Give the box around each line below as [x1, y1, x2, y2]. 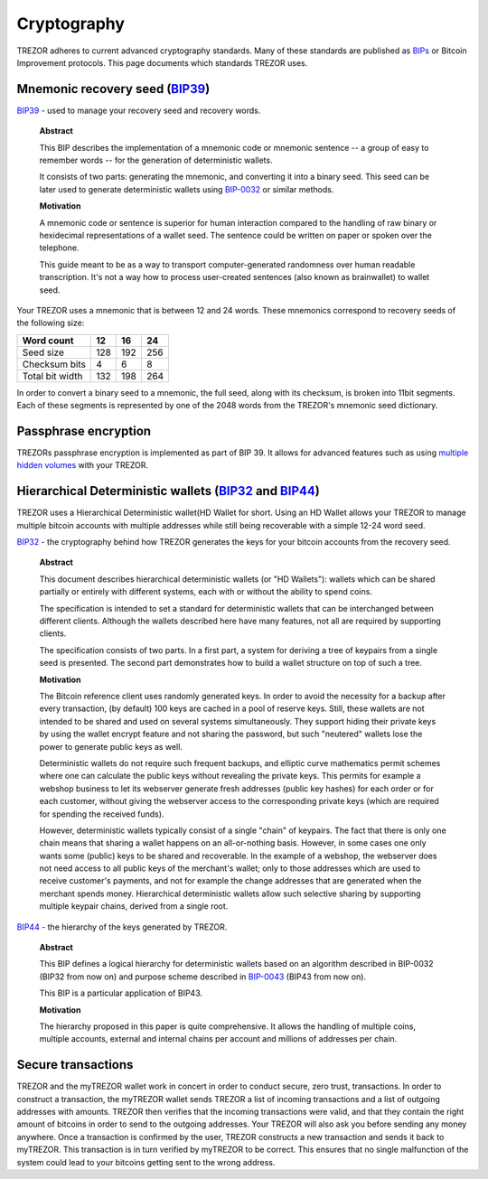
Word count [22, 334, 74, 347]
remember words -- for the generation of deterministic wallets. [39, 154, 273, 166]
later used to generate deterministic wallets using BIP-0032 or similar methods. [39, 183, 334, 194]
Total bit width [22, 370, 83, 382]
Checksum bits [22, 358, 86, 370]
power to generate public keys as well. [39, 741, 183, 752]
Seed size [22, 346, 65, 359]
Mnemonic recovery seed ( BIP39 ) [16, 81, 211, 97]
